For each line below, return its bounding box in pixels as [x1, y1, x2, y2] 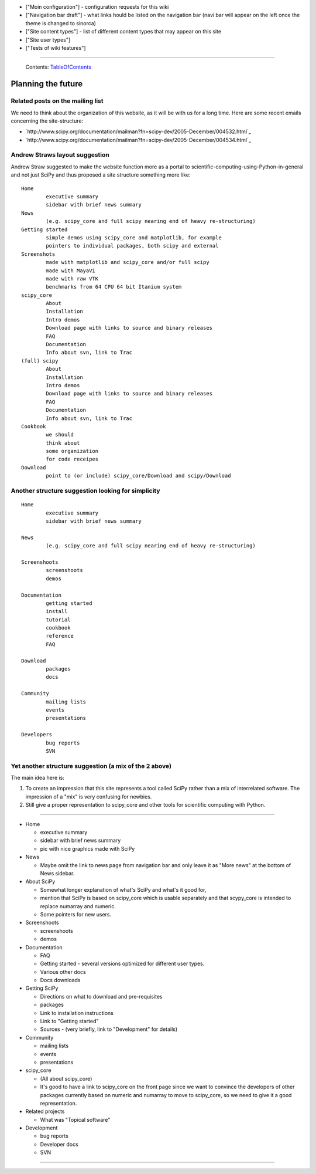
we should [46, 431, 74, 438]
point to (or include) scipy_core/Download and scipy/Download [46, 472, 231, 479]
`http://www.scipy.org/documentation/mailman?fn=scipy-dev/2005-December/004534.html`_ [25, 136, 252, 143]
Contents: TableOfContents [25, 63, 92, 70]
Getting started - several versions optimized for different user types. [40, 960, 205, 967]
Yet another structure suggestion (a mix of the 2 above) [11, 762, 172, 770]
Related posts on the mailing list [11, 97, 104, 105]
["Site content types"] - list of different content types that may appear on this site [25, 28, 222, 35]
